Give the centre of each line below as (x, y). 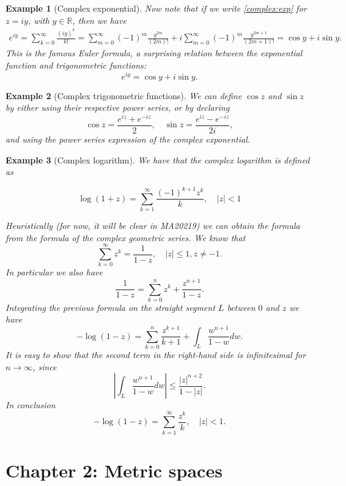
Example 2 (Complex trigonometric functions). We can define (124, 95)
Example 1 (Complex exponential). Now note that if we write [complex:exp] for (156, 8)
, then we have (99, 20)
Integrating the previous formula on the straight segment (110, 307)
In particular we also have (54, 272)
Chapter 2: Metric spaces (114, 470)
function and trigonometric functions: (76, 65)
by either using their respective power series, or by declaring (118, 107)
